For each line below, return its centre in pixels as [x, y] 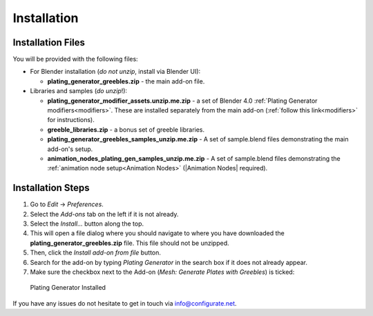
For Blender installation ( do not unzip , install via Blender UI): [115, 72]
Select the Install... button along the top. [87, 224]
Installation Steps [51, 188]
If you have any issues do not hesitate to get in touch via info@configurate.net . [125, 303]
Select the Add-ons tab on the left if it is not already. [104, 214]
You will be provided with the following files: [75, 59]
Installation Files [49, 42]
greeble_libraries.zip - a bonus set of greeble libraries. [126, 129]
